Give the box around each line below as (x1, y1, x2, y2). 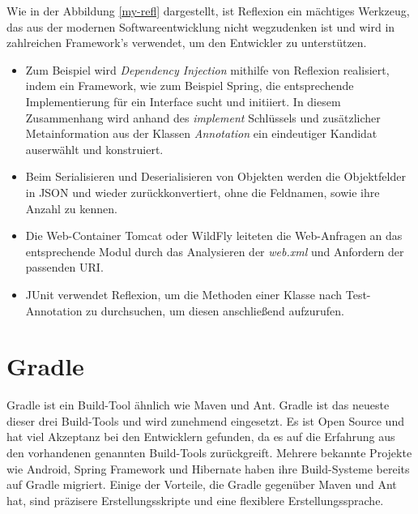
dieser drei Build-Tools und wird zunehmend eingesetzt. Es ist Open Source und (6, 412, 404, 429)
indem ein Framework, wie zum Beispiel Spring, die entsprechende (25, 77, 354, 94)
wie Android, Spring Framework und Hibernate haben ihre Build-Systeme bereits (6, 460, 410, 477)
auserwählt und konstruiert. (25, 140, 164, 157)
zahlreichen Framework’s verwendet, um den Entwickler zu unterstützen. (6, 34, 367, 51)
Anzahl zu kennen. (25, 199, 117, 216)
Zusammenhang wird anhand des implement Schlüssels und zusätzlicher (25, 109, 381, 126)
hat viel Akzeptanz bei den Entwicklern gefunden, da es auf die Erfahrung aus (6, 428, 395, 445)
